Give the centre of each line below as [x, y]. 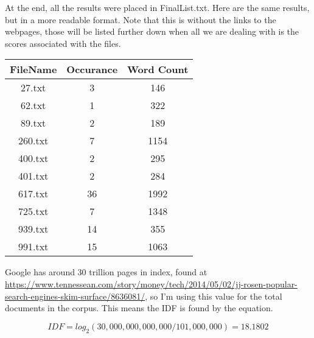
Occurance [92, 69]
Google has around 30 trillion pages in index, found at [106, 272]
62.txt [33, 105]
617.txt [33, 194]
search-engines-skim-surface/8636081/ [75, 296]
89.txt [33, 123]
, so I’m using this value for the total [214, 296]
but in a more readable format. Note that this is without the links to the [141, 19]
